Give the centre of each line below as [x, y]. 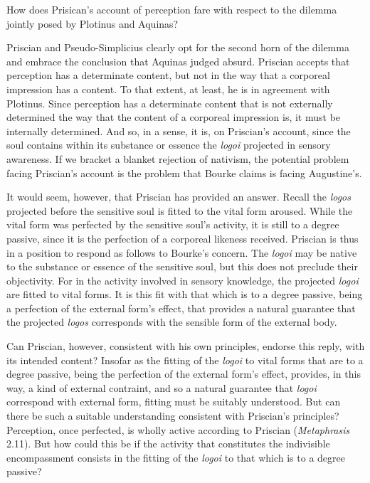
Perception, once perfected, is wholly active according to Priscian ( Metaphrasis [178, 429]
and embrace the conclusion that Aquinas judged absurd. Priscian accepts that [178, 61]
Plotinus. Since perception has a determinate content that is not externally [170, 103]
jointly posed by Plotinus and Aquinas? [92, 23]
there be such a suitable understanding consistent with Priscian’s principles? [173, 416]
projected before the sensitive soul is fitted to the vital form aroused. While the [180, 210]
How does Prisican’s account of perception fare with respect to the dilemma [172, 9]
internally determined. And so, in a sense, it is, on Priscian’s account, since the [179, 131]
